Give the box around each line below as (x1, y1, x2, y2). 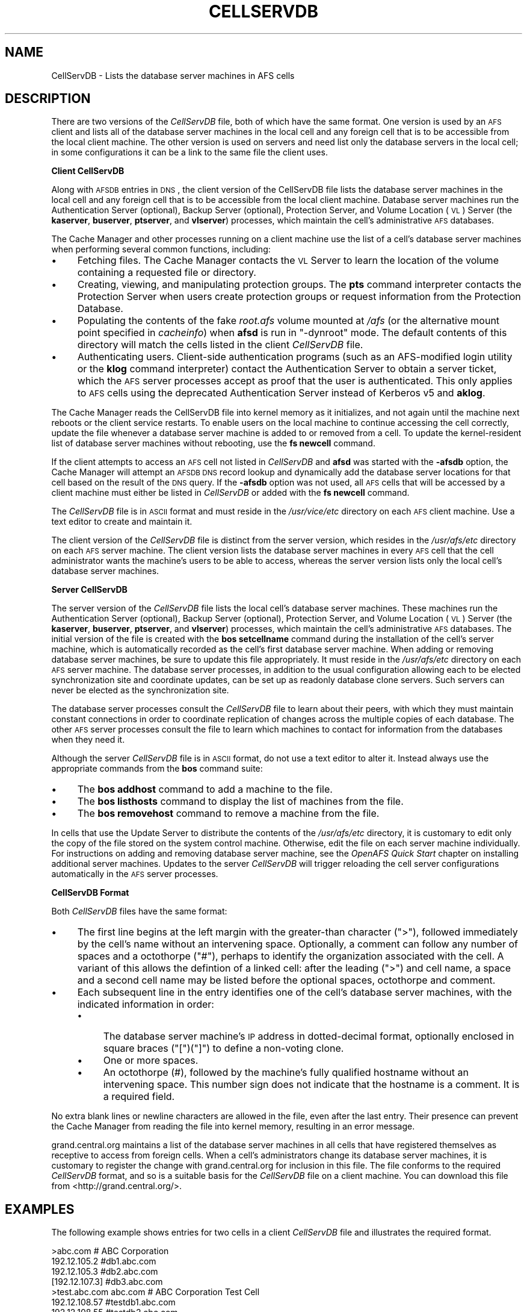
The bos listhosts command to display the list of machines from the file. (77, 795, 404, 808)
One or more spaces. (103, 1054, 199, 1067)
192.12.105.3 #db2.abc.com (51, 1266, 158, 1277)
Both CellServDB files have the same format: (51, 906, 227, 917)
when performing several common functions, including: (51, 244, 271, 255)
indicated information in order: (77, 998, 214, 1011)
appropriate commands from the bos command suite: (51, 763, 263, 774)
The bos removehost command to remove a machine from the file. (77, 807, 380, 820)
